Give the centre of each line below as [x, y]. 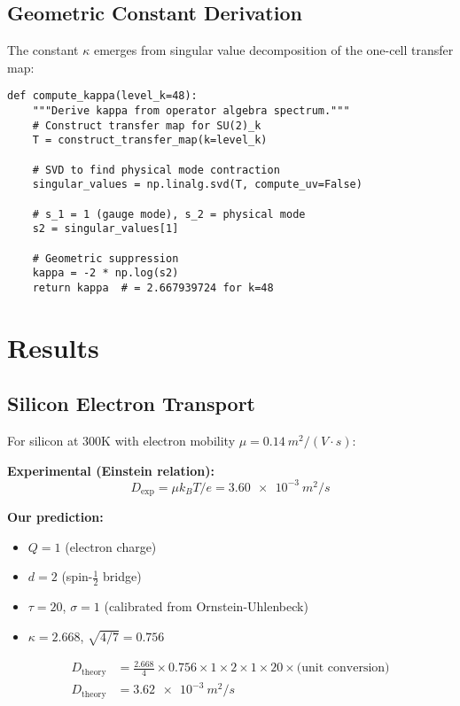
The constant [43, 50]
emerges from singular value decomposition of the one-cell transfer [273, 50]
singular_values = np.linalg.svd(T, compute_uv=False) [197, 185]
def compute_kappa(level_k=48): [102, 96]
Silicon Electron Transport [131, 403]
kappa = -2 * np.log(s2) [105, 273]
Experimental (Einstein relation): [111, 470]
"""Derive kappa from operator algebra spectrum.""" [191, 111]
